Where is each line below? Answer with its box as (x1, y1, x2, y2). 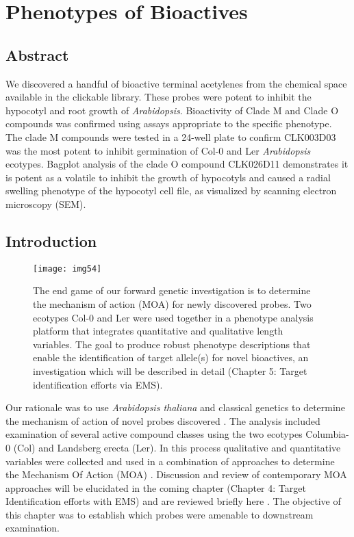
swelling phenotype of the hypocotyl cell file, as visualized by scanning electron (5, 183, 337, 198)
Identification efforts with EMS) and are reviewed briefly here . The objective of (5, 494, 341, 508)
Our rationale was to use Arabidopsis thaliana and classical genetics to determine (5, 400, 345, 415)
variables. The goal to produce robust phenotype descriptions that (33, 337, 311, 351)
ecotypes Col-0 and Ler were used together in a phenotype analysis (33, 310, 314, 324)
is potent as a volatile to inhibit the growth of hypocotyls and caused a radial (5, 170, 331, 184)
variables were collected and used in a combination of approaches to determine (5, 454, 335, 468)
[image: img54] (33, 263, 102, 274)
